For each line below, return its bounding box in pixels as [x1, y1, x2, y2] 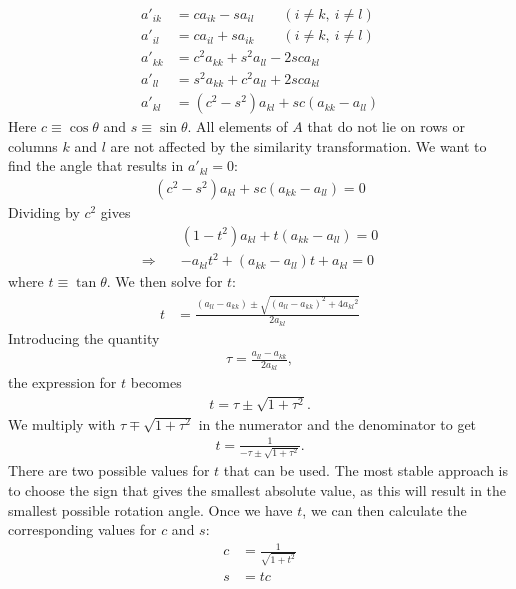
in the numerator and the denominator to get [198, 413, 477, 434]
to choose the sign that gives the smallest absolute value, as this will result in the [8, 479, 507, 500]
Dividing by [8, 202, 80, 223]
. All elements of [187, 116, 288, 137]
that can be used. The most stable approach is [223, 460, 508, 481]
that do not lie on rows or [307, 116, 466, 137]
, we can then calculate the [302, 499, 467, 520]
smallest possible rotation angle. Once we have [8, 499, 293, 520]
